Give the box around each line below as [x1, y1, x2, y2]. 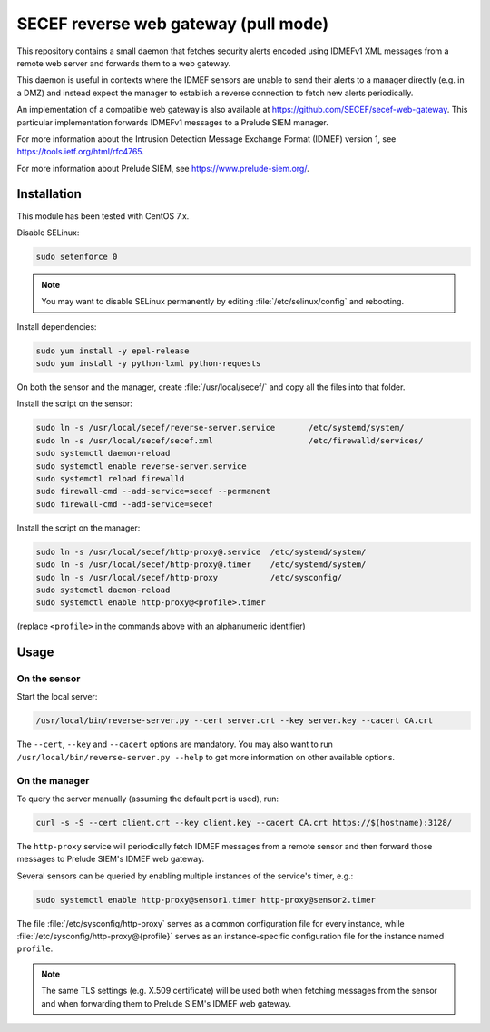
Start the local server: [16, 691, 98, 702]
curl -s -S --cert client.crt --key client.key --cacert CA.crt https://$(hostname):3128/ [35, 818, 453, 828]
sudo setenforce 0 [35, 251, 118, 262]
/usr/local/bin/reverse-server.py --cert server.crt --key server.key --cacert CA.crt [35, 716, 434, 726]
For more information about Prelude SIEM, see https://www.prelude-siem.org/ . [16, 163, 309, 174]
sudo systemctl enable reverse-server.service [35, 461, 247, 471]
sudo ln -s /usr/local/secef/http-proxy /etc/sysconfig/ [35, 572, 343, 582]
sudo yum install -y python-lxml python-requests [35, 359, 261, 369]
